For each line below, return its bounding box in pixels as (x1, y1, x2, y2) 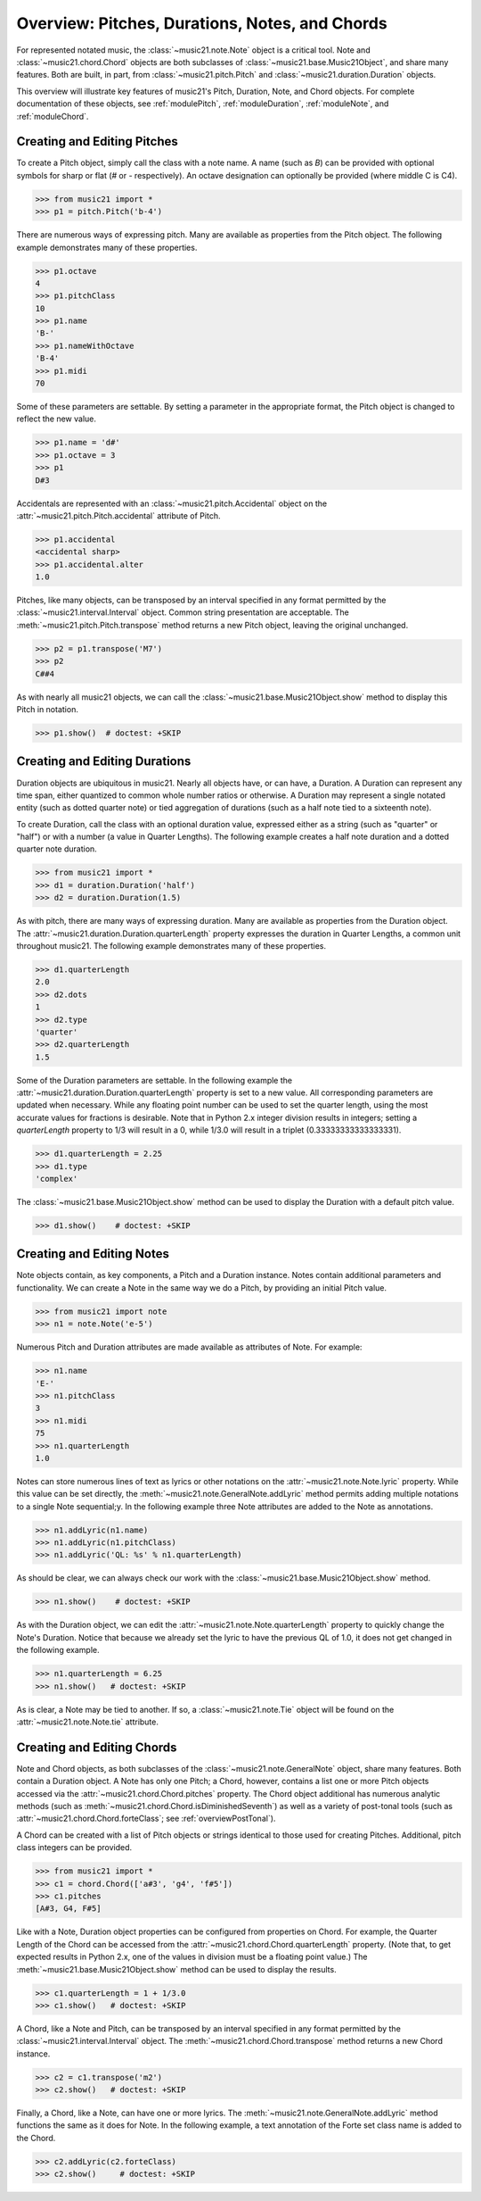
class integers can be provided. (16, 1842, 133, 1853)
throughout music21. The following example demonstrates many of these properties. (16, 940, 327, 951)
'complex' (35, 1174, 78, 1184)
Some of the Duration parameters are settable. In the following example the (16, 1075, 293, 1085)
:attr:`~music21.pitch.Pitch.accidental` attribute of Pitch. (16, 510, 221, 521)
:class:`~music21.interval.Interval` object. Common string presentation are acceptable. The (16, 607, 349, 618)
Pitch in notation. (16, 704, 79, 715)
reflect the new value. (16, 413, 97, 424)
